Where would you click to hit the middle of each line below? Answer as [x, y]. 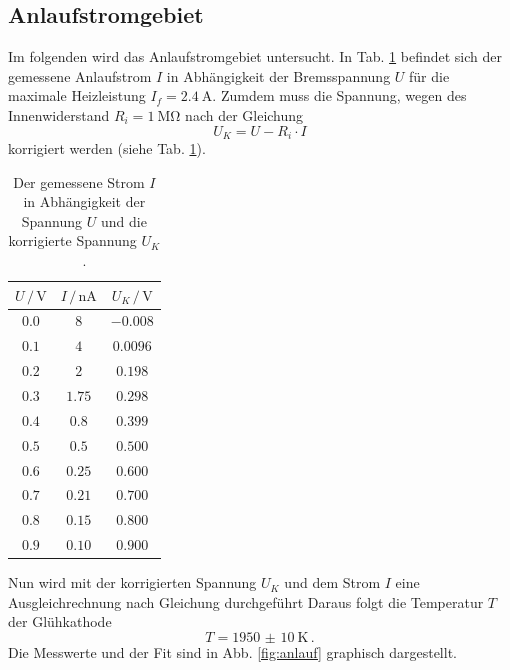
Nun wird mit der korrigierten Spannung [132, 582]
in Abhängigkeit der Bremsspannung [278, 75]
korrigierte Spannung [72, 240]
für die [429, 75]
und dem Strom [332, 582]
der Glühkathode [60, 621]
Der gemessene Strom [79, 181]
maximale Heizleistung [77, 95]
